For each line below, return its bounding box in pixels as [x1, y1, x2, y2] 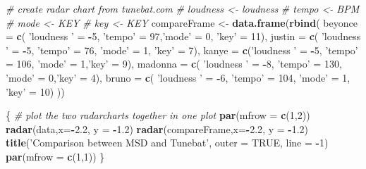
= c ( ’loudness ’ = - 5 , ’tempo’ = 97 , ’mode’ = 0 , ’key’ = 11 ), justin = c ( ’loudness [6, 29, 361, 44]
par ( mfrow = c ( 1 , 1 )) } [6, 149, 105, 163]
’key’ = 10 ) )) [6, 84, 65, 99]
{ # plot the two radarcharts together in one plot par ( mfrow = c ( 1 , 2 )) [6, 108, 310, 123]
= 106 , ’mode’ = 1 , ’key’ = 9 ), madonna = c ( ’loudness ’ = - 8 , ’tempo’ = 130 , [6, 56, 342, 71]
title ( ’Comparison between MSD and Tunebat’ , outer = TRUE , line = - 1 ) [6, 135, 329, 150]
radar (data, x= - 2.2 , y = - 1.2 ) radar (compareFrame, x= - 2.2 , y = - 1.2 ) [6, 121, 309, 136]
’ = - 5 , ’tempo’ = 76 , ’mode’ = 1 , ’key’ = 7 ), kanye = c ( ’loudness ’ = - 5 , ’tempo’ [6, 42, 358, 57]
